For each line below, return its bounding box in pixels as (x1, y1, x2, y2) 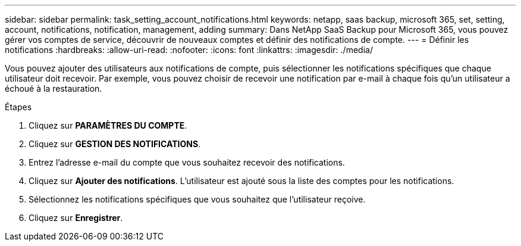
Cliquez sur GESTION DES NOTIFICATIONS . (29, 139, 201, 149)
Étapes (5, 102, 32, 112)
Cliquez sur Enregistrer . (29, 213, 123, 223)
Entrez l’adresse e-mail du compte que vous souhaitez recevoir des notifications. (29, 157, 345, 167)
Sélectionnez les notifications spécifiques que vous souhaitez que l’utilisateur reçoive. (29, 194, 366, 204)
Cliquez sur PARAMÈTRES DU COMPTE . (29, 120, 187, 130)
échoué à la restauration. (5, 83, 102, 94)
